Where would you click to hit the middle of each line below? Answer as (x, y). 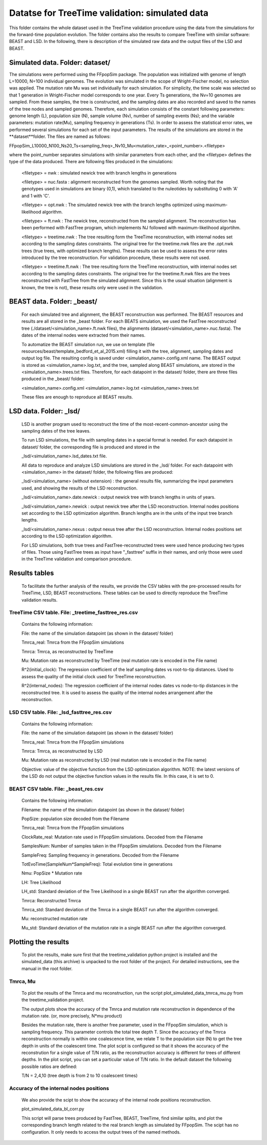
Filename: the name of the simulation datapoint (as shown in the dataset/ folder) (103, 810)
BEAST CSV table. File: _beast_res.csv (56, 789)
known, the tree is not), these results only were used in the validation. (92, 287)
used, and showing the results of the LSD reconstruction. (80, 488)
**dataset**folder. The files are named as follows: (60, 136)
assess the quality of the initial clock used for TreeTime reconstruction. (94, 676)
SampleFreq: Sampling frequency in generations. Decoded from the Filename (100, 855)
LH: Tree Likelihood (41, 882)
